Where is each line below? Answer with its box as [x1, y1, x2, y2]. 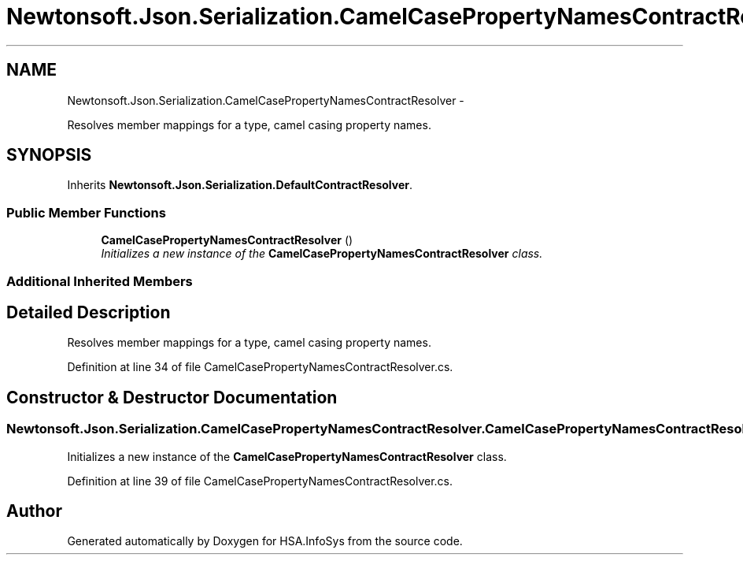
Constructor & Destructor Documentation [6, 387, 338, 407]
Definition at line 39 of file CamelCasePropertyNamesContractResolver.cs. [67, 474, 453, 488]
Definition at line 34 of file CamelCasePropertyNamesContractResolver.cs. [67, 360, 453, 374]
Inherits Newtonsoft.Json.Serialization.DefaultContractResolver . [67, 178, 413, 192]
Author [6, 501, 62, 522]
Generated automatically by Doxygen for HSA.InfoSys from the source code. [67, 534, 463, 548]
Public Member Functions [6, 204, 166, 221]
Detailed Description [6, 302, 171, 322]
